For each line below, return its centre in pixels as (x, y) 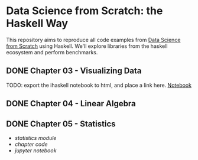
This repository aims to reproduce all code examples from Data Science (93, 40)
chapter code (31, 144)
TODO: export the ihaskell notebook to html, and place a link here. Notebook (99, 85)
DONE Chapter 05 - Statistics (61, 124)
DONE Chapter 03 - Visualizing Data (74, 71)
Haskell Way (37, 23)
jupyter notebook (35, 150)
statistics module (35, 138)
